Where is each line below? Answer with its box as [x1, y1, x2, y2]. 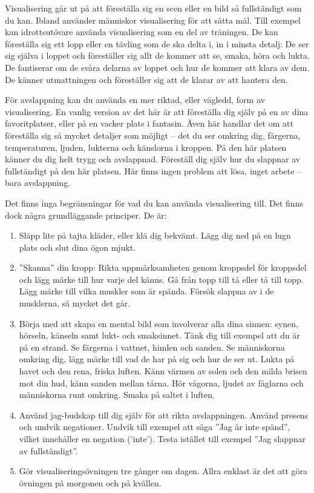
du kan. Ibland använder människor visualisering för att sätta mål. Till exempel [5, 13, 301, 26]
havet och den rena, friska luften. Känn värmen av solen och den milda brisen [19, 365, 307, 377]
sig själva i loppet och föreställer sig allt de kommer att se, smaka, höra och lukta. [5, 49, 310, 62]
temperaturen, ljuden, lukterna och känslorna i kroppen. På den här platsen [5, 141, 287, 153]
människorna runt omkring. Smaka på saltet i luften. [19, 388, 215, 401]
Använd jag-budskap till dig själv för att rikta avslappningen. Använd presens [19, 408, 309, 421]
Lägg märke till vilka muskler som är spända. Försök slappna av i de [19, 285, 274, 297]
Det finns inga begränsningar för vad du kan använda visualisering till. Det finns [5, 196, 303, 209]
